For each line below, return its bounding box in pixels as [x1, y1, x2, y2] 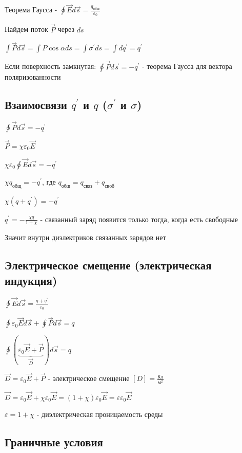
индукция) [5, 272, 57, 288]
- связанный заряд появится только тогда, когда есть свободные [40, 213, 238, 224]
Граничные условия [5, 434, 103, 450]
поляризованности [5, 71, 61, 82]
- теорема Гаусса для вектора [142, 61, 232, 71]
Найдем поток [5, 24, 48, 34]
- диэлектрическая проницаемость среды [36, 409, 163, 420]
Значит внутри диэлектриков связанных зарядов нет [5, 232, 166, 243]
